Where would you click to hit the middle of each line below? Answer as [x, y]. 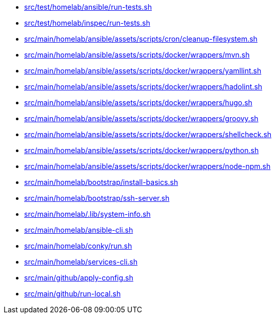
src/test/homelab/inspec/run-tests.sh [87, 23]
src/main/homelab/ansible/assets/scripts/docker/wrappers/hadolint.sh [143, 87]
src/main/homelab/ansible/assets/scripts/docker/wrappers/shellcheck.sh [148, 134]
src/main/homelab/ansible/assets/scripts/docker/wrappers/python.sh [142, 150]
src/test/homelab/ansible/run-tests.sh [88, 7]
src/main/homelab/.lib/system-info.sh [87, 214]
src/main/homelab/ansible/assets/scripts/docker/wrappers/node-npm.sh [147, 166]
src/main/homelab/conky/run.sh [78, 246]
